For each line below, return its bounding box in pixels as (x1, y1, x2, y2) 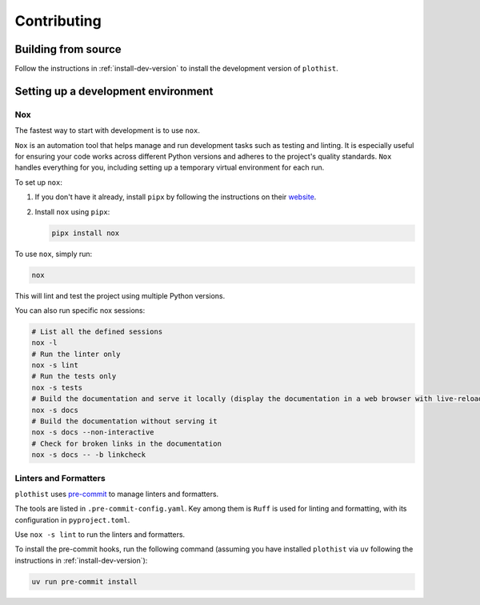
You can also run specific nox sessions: (14, 305, 146, 315)
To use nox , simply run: (14, 249, 93, 258)
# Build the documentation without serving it (31, 417, 218, 426)
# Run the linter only (31, 349, 121, 359)
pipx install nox (51, 228, 120, 238)
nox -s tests (31, 383, 83, 392)
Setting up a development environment (14, 84, 214, 98)
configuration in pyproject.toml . (14, 515, 130, 524)
